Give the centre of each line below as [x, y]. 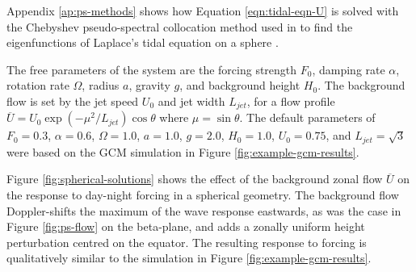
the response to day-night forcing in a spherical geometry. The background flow [203, 195]
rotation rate [38, 85]
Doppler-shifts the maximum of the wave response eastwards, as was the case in [204, 210]
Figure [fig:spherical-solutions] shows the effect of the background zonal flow [195, 179]
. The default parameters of [307, 117]
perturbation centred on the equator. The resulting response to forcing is [187, 242]
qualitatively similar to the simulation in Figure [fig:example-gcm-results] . [189, 258]
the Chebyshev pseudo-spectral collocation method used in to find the [180, 26]
